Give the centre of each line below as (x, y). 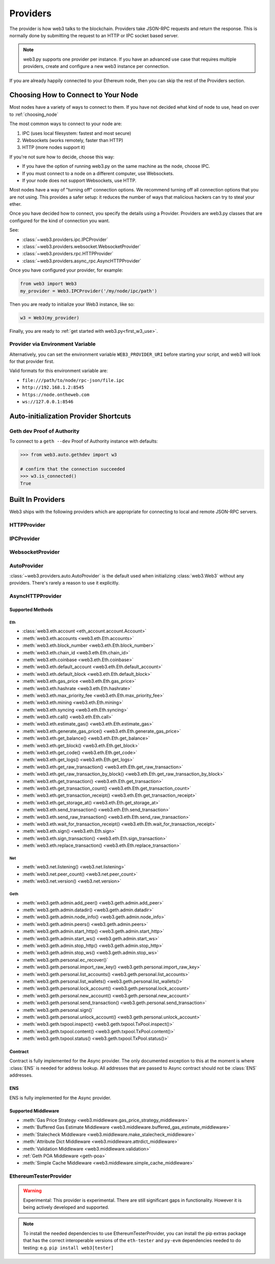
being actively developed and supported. (66, 1207)
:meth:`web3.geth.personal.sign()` (58, 1010)
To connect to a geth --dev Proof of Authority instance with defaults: (84, 441)
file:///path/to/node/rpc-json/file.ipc (73, 380)
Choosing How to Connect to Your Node (74, 95)
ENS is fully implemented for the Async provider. (60, 1098)
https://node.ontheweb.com (56, 395)
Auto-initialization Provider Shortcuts (70, 416)
